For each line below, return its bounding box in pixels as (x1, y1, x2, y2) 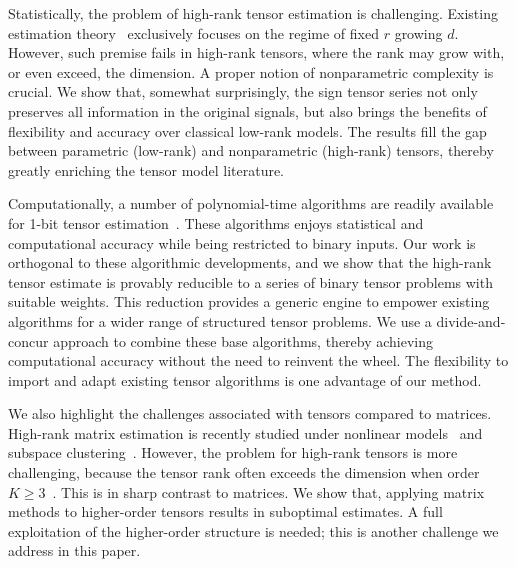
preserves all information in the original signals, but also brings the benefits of (8, 100, 487, 121)
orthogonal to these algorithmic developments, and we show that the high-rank (8, 252, 492, 273)
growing (394, 22, 443, 43)
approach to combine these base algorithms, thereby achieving (53, 330, 434, 351)
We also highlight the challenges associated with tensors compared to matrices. (8, 403, 492, 424)
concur (8, 330, 49, 351)
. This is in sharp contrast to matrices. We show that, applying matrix (52, 481, 485, 502)
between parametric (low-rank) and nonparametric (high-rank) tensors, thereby (8, 140, 494, 161)
